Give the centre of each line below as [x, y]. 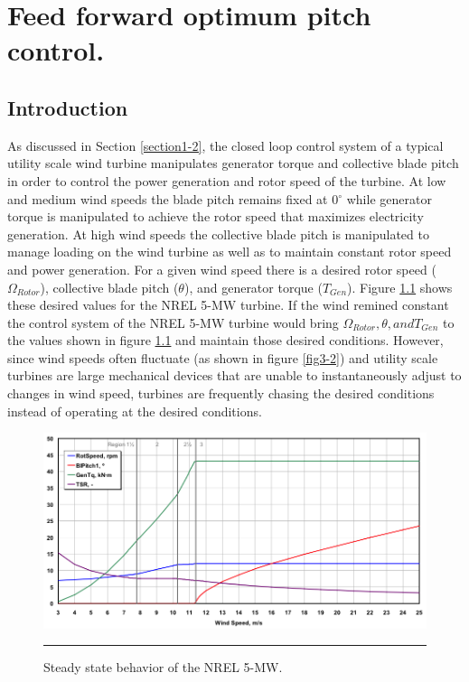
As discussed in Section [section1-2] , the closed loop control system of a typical [225, 145]
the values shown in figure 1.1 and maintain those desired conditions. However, [225, 340]
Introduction [68, 107]
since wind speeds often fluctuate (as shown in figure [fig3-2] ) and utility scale [223, 357]
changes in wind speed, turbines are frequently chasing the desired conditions [221, 393]
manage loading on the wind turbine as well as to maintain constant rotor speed [230, 252]
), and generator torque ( [253, 287]
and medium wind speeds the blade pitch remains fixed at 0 [173, 198]
